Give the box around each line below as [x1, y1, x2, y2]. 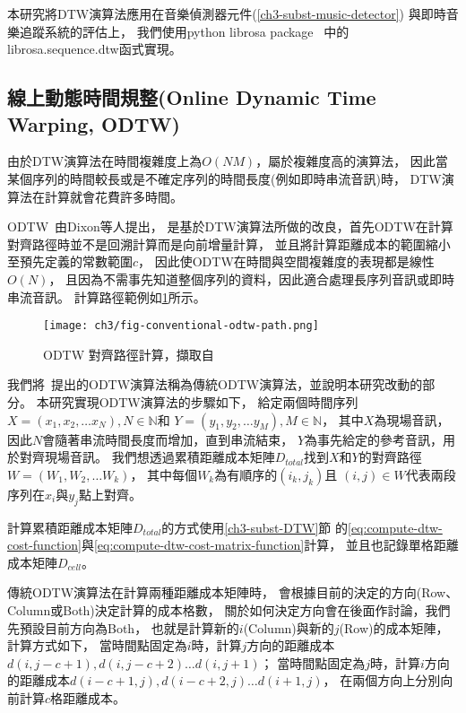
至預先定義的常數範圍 [7, 252, 133, 271]
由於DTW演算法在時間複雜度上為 [7, 152, 203, 170]
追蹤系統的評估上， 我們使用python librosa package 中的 [19, 22, 349, 40]
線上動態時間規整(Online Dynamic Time [7, 83, 376, 111]
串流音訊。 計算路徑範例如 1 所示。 [7, 287, 206, 306]
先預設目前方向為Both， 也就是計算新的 [7, 618, 239, 637]
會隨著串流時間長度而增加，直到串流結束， [42, 430, 294, 448]
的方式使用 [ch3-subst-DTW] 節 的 [161, 517, 348, 536]
